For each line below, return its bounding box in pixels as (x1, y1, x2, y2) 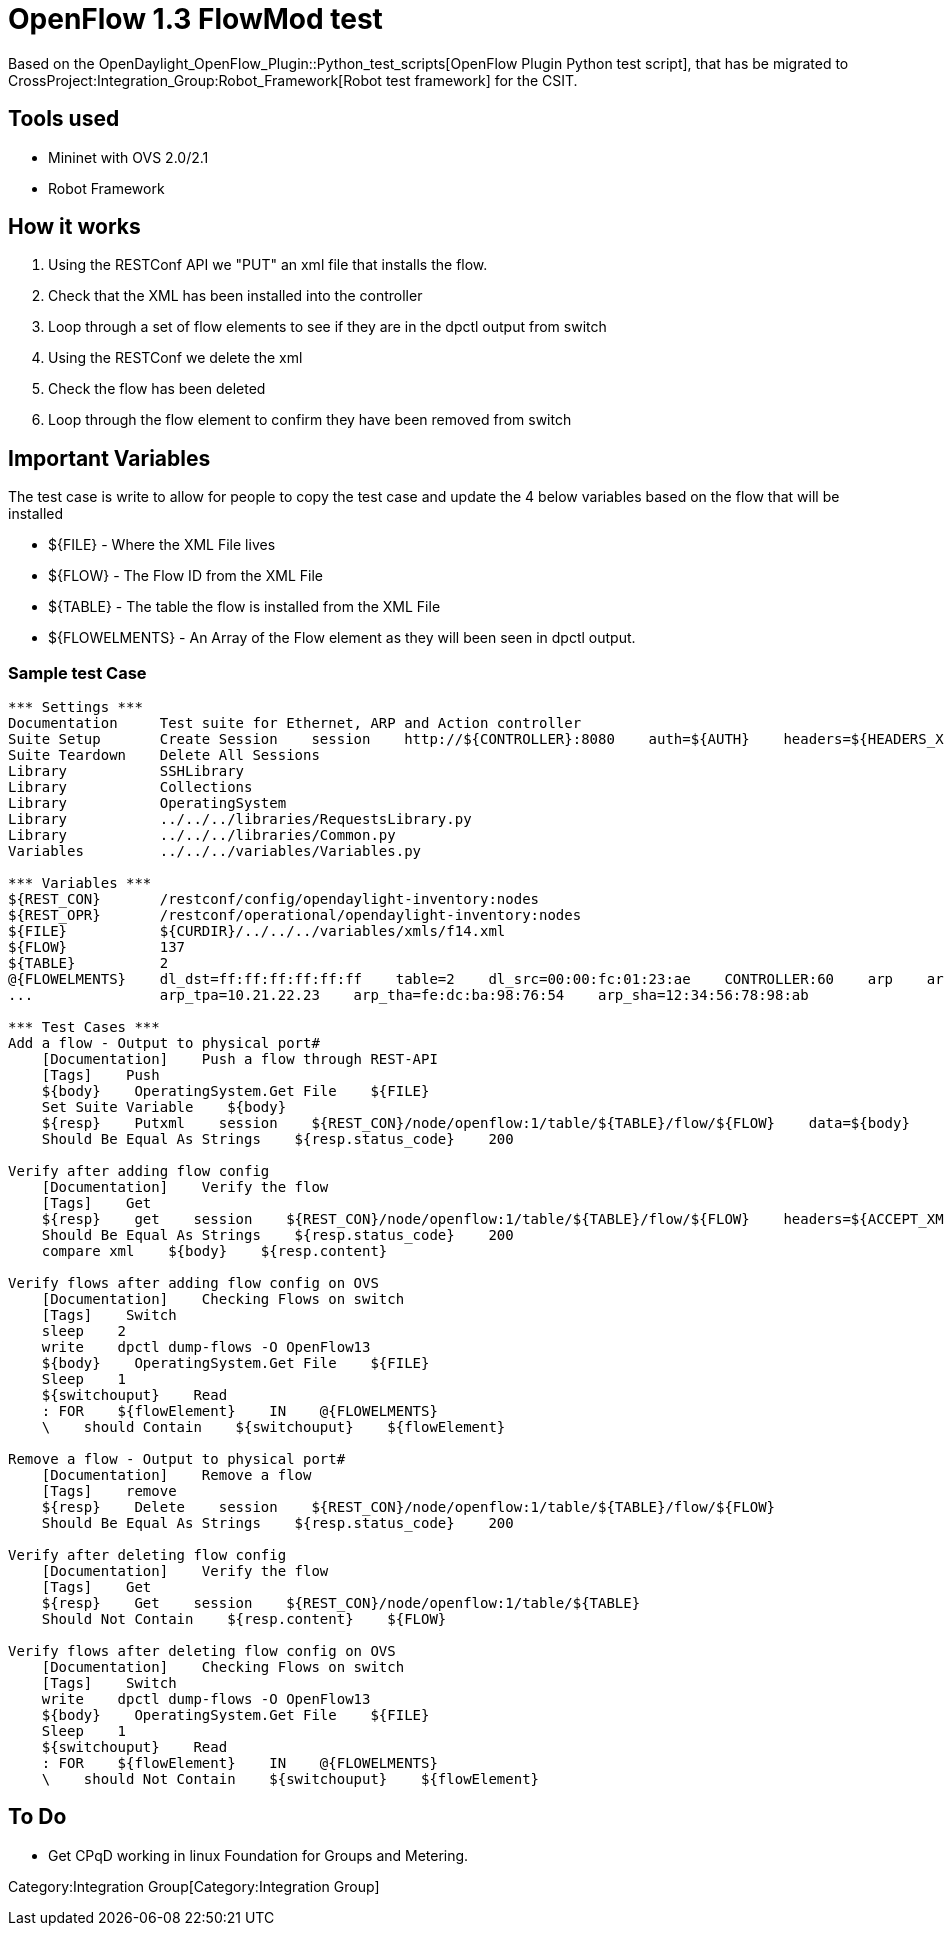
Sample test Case (8, 662, 147, 683)
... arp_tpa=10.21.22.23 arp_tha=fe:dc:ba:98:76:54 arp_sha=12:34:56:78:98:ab (8, 987, 809, 1004)
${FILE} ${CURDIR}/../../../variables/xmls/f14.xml (8, 923, 506, 940)
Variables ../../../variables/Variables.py (8, 843, 422, 860)
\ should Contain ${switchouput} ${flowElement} (41, 1419, 506, 1436)
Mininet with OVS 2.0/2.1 (48, 148, 209, 166)
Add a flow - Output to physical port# (8, 1035, 320, 1052)
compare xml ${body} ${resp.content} (41, 1243, 388, 1260)
